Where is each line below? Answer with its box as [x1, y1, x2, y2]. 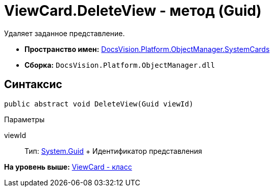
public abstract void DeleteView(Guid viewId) [4, 99, 193, 108]
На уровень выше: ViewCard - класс [4, 162, 132, 171]
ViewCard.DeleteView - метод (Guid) [4, 2, 262, 19]
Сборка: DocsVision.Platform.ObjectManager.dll [24, 60, 215, 69]
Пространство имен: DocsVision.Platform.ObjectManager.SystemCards [24, 44, 270, 53]
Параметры [4, 115, 45, 124]
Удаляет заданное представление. [4, 29, 125, 38]
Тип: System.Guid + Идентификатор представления [24, 146, 203, 155]
